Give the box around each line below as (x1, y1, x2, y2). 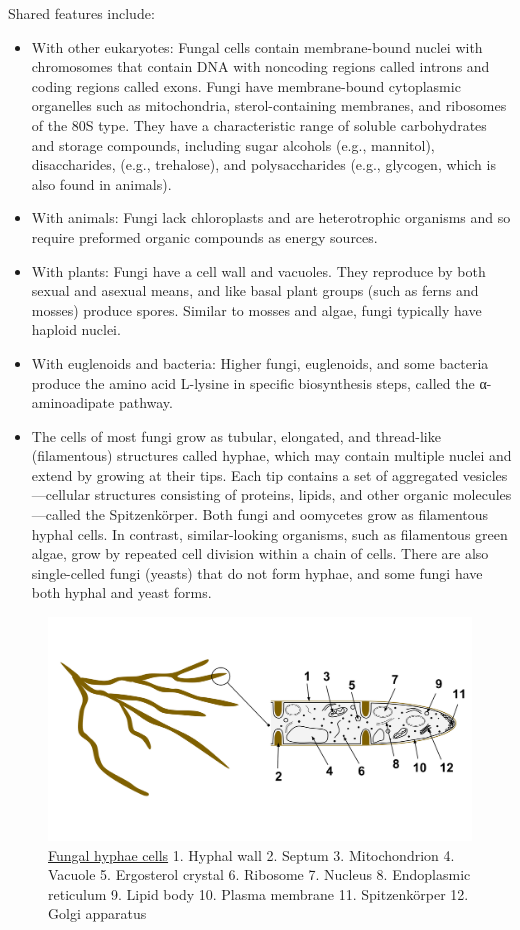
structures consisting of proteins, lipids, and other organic (94, 484, 449, 505)
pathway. (118, 392, 173, 413)
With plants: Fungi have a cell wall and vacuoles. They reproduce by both (31, 260, 486, 281)
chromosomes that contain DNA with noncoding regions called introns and (31, 56, 490, 77)
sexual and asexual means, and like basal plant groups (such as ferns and (31, 280, 479, 301)
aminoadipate (31, 392, 115, 413)
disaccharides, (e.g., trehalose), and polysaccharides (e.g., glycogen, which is (31, 154, 496, 175)
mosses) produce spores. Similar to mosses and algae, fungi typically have (31, 299, 482, 320)
